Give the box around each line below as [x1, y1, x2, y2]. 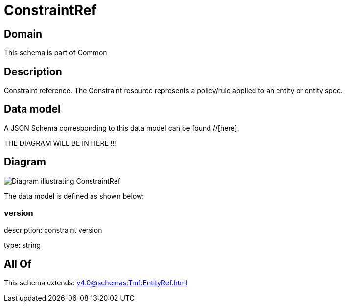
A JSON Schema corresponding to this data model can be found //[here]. [4, 123, 239, 132]
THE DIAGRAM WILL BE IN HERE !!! [4, 139, 116, 147]
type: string [4, 241, 41, 250]
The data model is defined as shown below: [4, 191, 144, 200]
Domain [4, 27, 43, 40]
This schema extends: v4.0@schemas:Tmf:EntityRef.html [4, 279, 187, 287]
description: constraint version [4, 226, 102, 235]
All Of [4, 258, 32, 270]
